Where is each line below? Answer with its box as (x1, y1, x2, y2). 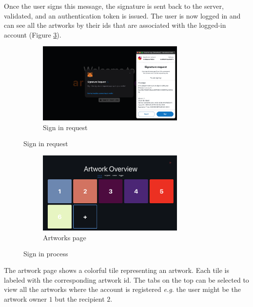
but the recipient (55, 293, 105, 304)
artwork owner (4, 293, 47, 304)
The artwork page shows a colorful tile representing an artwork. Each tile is (4, 265, 229, 275)
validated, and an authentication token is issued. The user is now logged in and (4, 10, 241, 20)
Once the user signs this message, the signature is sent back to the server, (4, 1, 224, 11)
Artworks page (43, 232, 86, 242)
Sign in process (23, 249, 68, 259)
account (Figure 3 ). (4, 29, 61, 39)
